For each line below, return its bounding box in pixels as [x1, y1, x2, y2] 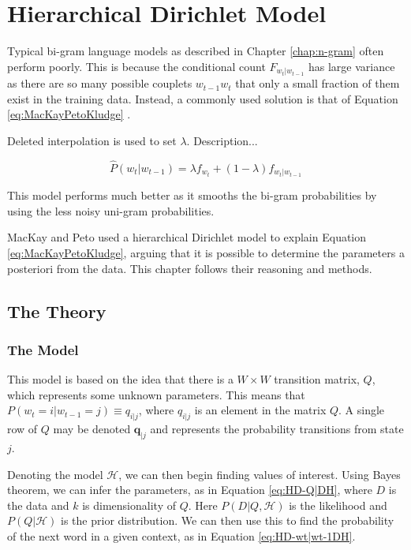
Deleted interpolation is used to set [7, 132, 177, 148]
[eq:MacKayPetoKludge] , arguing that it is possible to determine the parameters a [7, 245, 405, 260]
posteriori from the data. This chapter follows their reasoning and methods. [7, 260, 372, 276]
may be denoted [53, 421, 131, 437]
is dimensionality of [82, 496, 176, 513]
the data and [7, 496, 69, 513]
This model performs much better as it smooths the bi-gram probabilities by [7, 187, 377, 204]
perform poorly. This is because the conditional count [7, 58, 266, 74]
